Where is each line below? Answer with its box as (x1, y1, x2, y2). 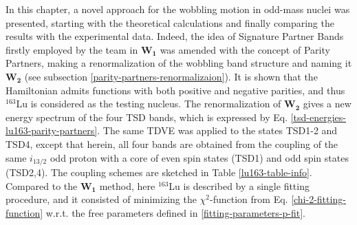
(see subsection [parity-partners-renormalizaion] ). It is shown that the (24, 69, 318, 83)
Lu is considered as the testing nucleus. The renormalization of (16, 96, 281, 111)
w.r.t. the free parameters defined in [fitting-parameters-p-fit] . (45, 205, 306, 219)
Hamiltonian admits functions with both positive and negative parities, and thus (6, 83, 345, 97)
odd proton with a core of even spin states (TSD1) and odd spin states (50, 150, 349, 164)
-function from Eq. (210, 192, 288, 206)
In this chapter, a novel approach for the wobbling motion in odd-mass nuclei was (6, 2, 350, 16)
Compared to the (6, 178, 78, 193)
